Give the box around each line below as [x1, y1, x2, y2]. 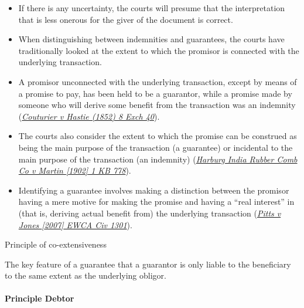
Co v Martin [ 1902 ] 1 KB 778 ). [18, 164, 131, 177]
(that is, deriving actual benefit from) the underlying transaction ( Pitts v [18, 207, 281, 219]
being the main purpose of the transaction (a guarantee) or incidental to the [18, 141, 293, 153]
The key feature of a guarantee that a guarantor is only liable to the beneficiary [5, 258, 291, 270]
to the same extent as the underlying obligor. [5, 269, 166, 282]
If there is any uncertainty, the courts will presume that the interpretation [18, 2, 285, 13]
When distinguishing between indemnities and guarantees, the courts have [18, 33, 285, 45]
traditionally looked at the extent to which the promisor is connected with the [18, 44, 299, 56]
